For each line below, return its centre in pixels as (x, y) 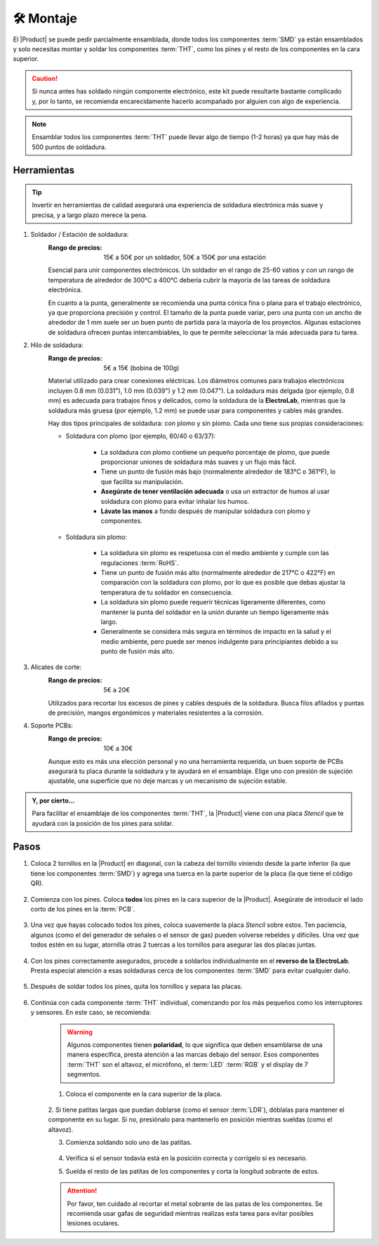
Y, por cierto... (53, 800)
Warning (80, 1032)
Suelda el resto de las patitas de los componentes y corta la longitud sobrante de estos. (192, 1171)
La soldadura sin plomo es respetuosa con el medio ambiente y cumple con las (215, 553)
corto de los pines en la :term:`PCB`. (83, 909)
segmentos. (84, 1075)
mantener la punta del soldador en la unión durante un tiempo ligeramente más (215, 612)
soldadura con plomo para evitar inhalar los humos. (175, 501)
